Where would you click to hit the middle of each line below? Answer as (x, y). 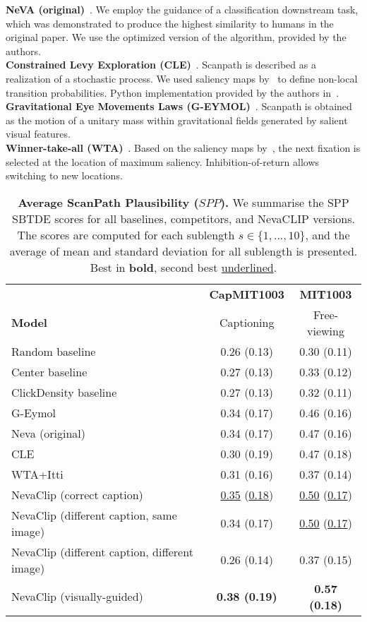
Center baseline (49, 371)
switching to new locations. (64, 175)
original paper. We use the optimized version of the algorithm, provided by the (176, 37)
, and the (327, 234)
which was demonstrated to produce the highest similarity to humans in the (170, 23)
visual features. (38, 134)
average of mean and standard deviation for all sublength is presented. (183, 251)
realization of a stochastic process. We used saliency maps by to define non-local (182, 78)
